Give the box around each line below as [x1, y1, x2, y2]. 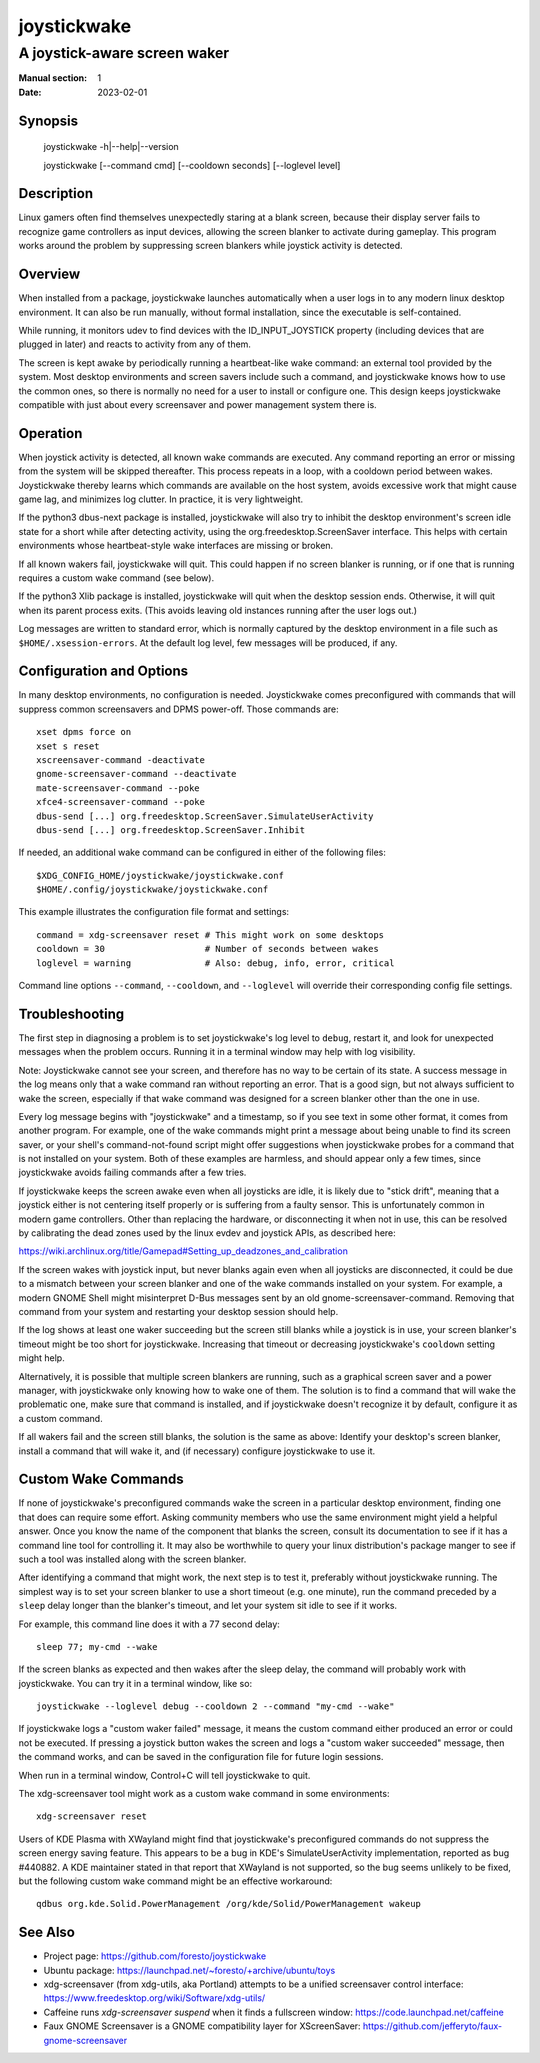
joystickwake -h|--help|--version [43, 141, 179, 153]
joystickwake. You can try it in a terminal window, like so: [18, 1677, 253, 1689]
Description [18, 185, 94, 202]
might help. [18, 1352, 65, 1364]
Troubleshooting [18, 1005, 125, 1022]
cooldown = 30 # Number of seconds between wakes [36, 943, 379, 955]
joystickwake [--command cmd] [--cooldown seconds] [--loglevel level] [43, 159, 341, 171]
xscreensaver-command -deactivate [36, 754, 205, 765]
